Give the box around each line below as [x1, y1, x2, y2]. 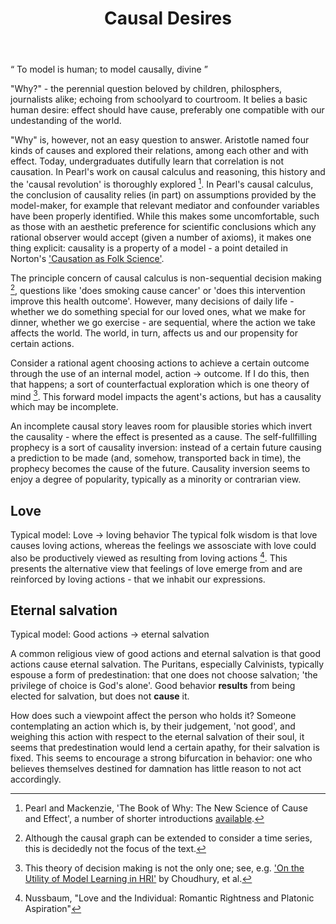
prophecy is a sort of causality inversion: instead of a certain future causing [10, 442, 322, 454]
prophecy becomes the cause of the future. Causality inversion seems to [10, 463, 311, 475]
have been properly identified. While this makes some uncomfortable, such [10, 210, 320, 222]
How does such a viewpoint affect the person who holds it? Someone [10, 710, 297, 722]
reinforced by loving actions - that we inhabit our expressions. [10, 573, 266, 585]
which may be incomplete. [10, 401, 119, 413]
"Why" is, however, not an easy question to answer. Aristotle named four [10, 134, 310, 146]
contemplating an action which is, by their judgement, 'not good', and [10, 720, 296, 732]
